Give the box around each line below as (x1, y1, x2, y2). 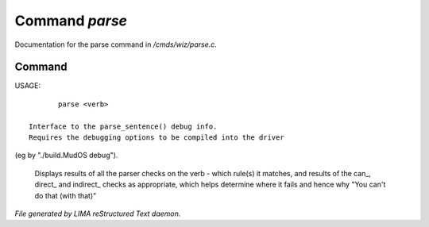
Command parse (14, 12, 127, 29)
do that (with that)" (34, 190, 97, 200)
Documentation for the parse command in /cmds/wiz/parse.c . (14, 40, 218, 49)
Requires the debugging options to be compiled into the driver (29, 133, 285, 142)
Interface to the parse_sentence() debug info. (29, 121, 218, 131)
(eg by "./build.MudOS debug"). (14, 151, 118, 160)
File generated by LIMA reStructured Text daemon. (14, 209, 181, 218)
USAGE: (14, 81, 41, 90)
